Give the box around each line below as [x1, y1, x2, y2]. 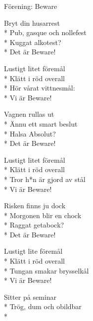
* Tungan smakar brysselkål [4, 265, 89, 275]
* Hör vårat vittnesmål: [4, 83, 75, 93]
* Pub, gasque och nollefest [4, 27, 87, 38]
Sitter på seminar [4, 291, 56, 302]
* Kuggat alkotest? [4, 37, 61, 47]
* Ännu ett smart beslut [4, 118, 78, 129]
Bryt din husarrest [4, 17, 60, 28]
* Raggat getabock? [4, 220, 64, 230]
